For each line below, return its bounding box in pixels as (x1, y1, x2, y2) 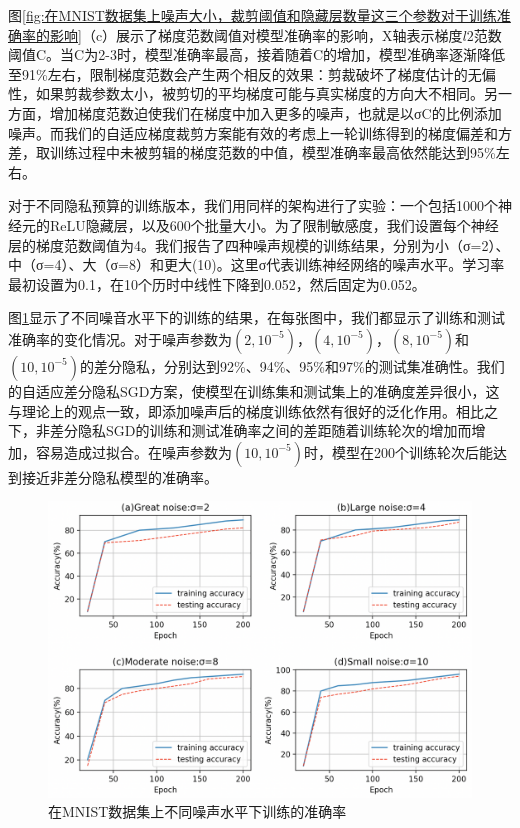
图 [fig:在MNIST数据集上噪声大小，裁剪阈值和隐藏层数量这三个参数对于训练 (8, 5, 497, 25)
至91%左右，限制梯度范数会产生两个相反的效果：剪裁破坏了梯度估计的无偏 (8, 63, 496, 84)
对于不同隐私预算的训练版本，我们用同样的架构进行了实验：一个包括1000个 (8, 195, 498, 216)
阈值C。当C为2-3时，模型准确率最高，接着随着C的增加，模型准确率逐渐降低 (8, 44, 505, 65)
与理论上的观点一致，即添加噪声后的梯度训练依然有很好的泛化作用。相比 (8, 400, 484, 421)
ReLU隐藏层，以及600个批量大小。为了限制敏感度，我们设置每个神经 (49, 214, 499, 235)
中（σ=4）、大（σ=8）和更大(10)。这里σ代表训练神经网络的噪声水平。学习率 (8, 254, 505, 275)
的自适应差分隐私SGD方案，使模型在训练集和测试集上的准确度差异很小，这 (8, 380, 500, 401)
